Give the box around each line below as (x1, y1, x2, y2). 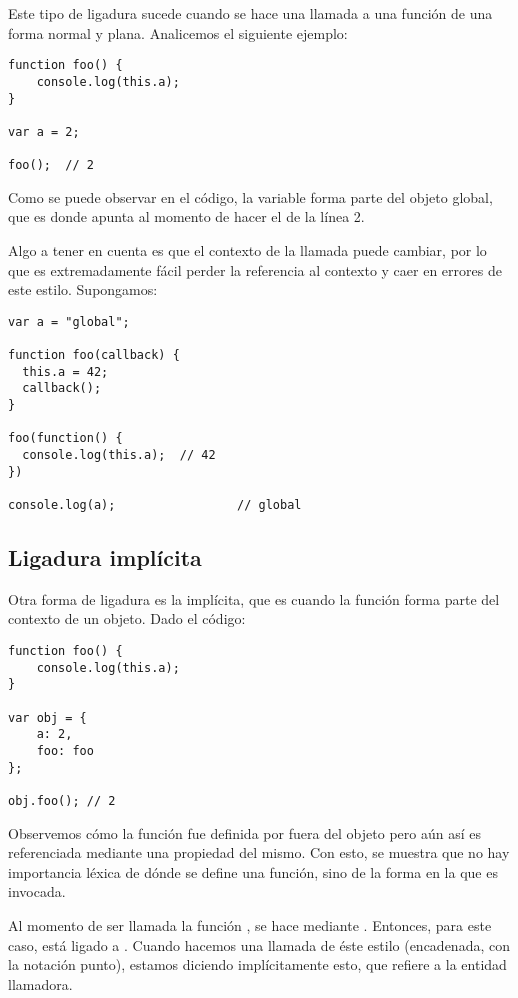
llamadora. (8, 973, 73, 994)
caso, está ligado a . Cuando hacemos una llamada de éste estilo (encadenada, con (8, 934, 510, 955)
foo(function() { (8, 431, 123, 446)
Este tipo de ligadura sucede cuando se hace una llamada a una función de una (8, 3, 493, 23)
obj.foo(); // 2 (8, 793, 116, 808)
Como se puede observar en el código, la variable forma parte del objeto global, (8, 186, 493, 207)
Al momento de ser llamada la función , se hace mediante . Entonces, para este (8, 914, 492, 935)
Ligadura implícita (8, 542, 202, 573)
